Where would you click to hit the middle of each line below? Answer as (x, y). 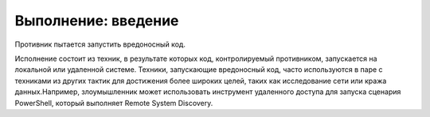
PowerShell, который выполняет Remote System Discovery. (114, 103)
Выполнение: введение (97, 21)
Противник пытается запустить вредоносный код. (100, 44)
